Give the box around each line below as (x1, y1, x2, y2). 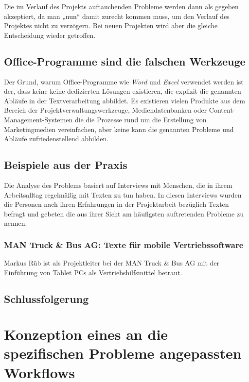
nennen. (4, 218, 27, 228)
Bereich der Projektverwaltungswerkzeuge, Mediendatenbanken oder (4, 105, 207, 115)
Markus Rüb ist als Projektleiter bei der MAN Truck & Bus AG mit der (4, 258, 220, 268)
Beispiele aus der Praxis (4, 157, 127, 172)
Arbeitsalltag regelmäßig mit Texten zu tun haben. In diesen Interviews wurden (4, 189, 242, 199)
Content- (209, 105, 235, 115)
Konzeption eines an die (4, 324, 168, 344)
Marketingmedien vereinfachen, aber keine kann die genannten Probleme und (4, 124, 234, 134)
